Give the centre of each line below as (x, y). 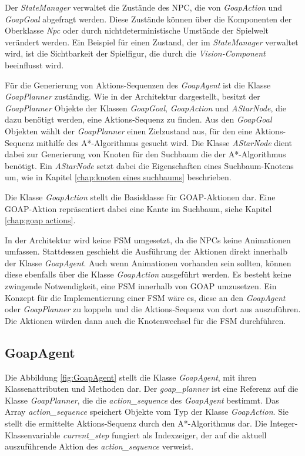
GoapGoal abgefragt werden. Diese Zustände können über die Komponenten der (148, 19)
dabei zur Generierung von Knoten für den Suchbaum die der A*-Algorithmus (145, 154)
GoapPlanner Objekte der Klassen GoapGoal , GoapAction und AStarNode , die (145, 108)
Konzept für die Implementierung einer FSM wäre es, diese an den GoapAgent (145, 297)
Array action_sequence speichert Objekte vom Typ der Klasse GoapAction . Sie (147, 412)
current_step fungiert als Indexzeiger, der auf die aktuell (165, 434)
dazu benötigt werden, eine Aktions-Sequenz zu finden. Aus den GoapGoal (138, 119)
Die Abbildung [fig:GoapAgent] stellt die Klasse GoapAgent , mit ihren (131, 377)
